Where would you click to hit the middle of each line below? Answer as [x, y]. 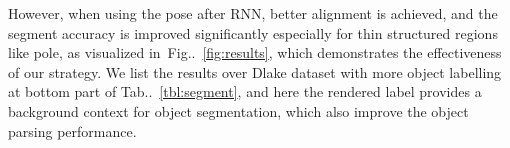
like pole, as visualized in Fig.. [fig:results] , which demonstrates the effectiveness [255, 52]
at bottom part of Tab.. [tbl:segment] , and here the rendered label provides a [245, 91]
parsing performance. [72, 130]
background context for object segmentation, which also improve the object [238, 110]
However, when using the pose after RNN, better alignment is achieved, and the [253, 13]
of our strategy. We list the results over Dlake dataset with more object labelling [255, 71]
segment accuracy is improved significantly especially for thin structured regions [253, 32]
